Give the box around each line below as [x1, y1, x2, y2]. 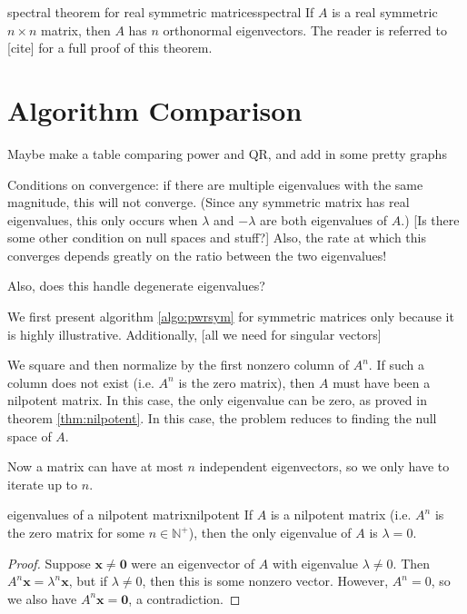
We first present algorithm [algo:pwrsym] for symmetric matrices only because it [7, 307, 454, 326]
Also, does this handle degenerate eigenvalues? [7, 276, 265, 295]
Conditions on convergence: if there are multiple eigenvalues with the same [7, 174, 423, 193]
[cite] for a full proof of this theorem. [7, 38, 213, 57]
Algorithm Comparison [7, 91, 303, 128]
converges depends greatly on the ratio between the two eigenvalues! [7, 245, 387, 264]
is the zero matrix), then [178, 372, 315, 391]
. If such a [368, 355, 424, 374]
